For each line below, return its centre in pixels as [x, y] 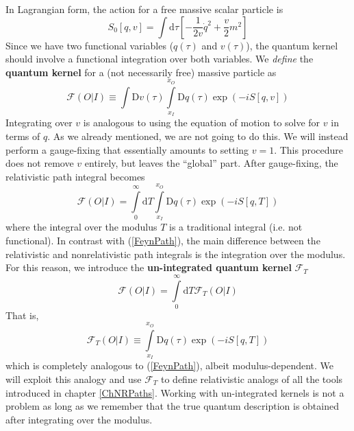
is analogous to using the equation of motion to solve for [202, 123]
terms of [23, 136]
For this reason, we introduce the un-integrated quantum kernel [149, 267]
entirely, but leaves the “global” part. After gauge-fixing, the [211, 163]
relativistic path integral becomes [75, 176]
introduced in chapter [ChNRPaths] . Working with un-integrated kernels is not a [175, 392]
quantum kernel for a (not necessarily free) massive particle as [141, 72]
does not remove [40, 163]
